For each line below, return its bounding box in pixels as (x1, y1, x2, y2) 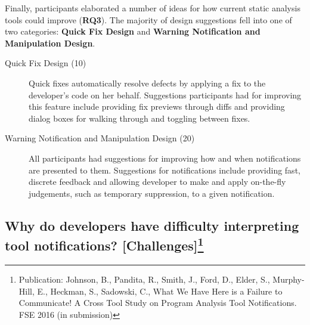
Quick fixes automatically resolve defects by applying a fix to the (29, 76, 266, 89)
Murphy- (272, 273, 305, 285)
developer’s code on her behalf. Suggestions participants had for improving (29, 88, 302, 101)
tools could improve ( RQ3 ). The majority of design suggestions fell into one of (5, 13, 292, 26)
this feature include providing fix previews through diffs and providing (29, 100, 285, 113)
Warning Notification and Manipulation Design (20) (5, 132, 195, 144)
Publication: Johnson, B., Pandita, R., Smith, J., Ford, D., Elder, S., (18, 273, 270, 285)
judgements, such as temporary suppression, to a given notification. (29, 187, 275, 199)
